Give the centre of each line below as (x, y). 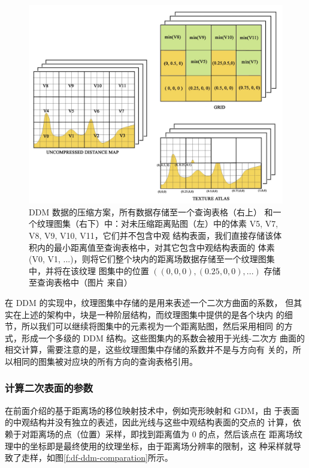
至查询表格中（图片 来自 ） (81, 282)
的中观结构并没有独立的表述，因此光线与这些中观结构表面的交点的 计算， (149, 422)
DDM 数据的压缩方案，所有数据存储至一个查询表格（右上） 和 (151, 211)
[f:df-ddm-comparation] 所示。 (118, 457)
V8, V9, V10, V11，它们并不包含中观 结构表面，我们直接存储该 (151, 235)
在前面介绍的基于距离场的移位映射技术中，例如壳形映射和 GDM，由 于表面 (152, 410)
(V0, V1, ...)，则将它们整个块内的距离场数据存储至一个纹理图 (148, 259)
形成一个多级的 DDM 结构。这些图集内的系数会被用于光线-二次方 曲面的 (163, 337)
